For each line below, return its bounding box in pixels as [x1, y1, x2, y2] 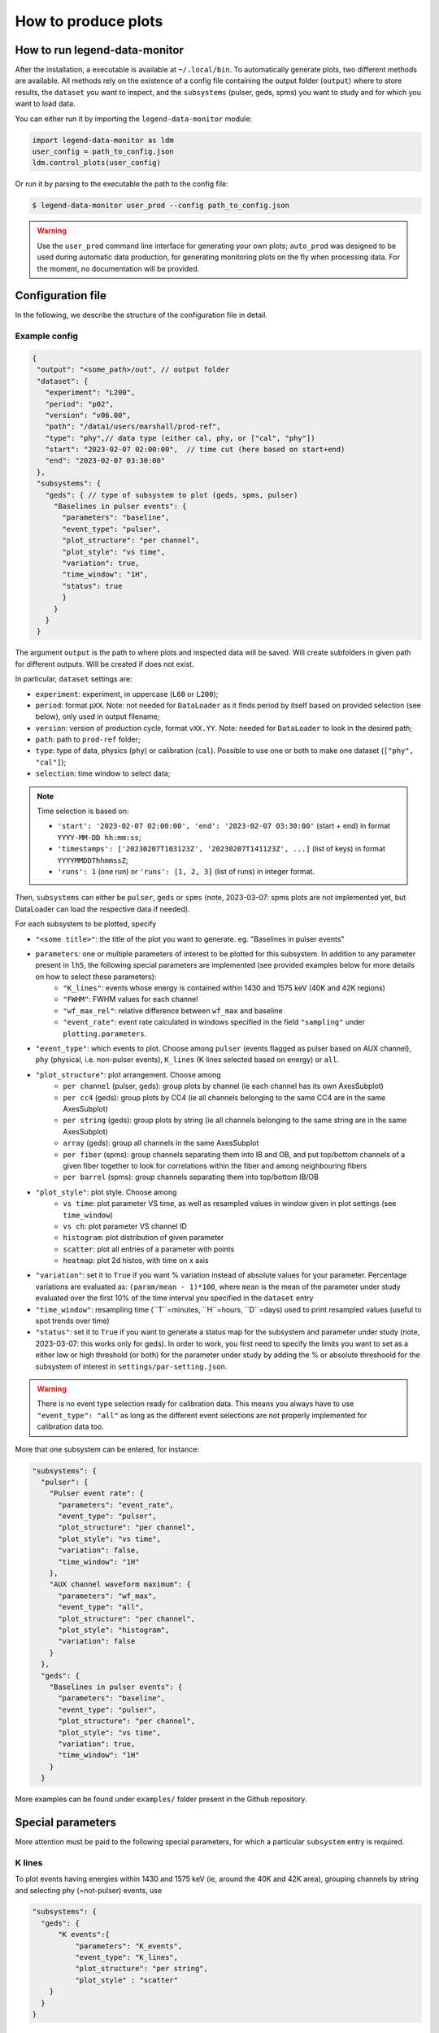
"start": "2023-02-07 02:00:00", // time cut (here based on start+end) [45, 445, 346, 455]
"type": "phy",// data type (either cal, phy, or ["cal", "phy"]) [45, 433, 315, 442]
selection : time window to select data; [35, 768, 171, 778]
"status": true [62, 581, 123, 590]
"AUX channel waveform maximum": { [49, 1580, 191, 1589]
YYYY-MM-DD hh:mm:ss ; [57, 832, 141, 842]
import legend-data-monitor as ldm [32, 135, 174, 145]
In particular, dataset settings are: [15, 674, 133, 684]
